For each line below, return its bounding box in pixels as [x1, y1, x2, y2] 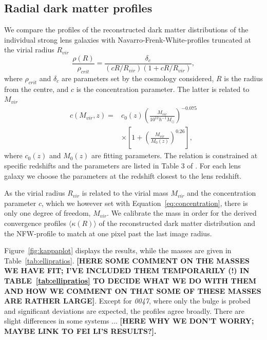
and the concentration [186, 187, 256, 198]
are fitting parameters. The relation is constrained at [91, 150, 258, 161]
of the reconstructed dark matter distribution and [99, 217, 256, 228]
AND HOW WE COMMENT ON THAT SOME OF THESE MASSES [4, 285, 261, 296]
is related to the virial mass [82, 187, 168, 198]
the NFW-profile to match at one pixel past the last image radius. [4, 228, 212, 238]
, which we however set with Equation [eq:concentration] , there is [42, 197, 248, 208]
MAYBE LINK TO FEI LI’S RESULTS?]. [4, 325, 157, 336]
